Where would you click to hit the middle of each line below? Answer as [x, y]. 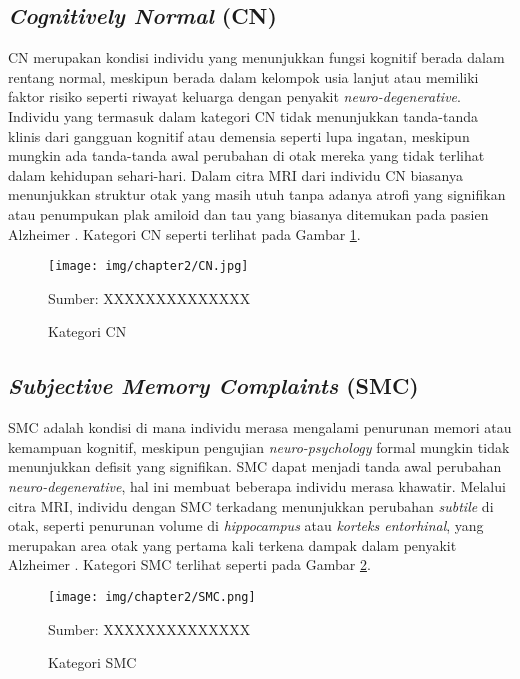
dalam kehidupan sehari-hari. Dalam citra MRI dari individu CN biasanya [235, 174]
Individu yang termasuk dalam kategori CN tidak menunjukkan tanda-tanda [243, 115]
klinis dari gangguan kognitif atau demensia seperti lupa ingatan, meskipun [239, 135]
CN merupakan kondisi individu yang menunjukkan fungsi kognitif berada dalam [256, 57]
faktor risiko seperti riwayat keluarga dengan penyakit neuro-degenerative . [234, 96]
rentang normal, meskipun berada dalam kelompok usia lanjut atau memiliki [243, 76]
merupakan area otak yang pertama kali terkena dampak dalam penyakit [232, 544]
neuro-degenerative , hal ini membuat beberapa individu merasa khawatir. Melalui [257, 485]
